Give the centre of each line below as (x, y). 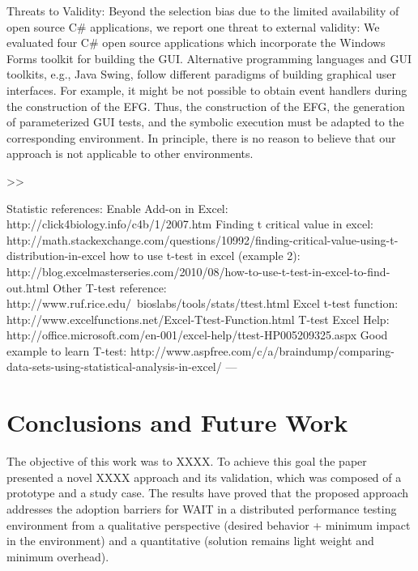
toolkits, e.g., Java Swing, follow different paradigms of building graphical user (201, 74)
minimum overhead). (58, 556)
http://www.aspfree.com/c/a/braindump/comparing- (262, 350)
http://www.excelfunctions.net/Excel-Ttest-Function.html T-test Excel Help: (198, 319)
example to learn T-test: (67, 350)
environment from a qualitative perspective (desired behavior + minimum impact (209, 524)
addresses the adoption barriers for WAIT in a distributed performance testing (202, 508)
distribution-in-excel (56, 256)
